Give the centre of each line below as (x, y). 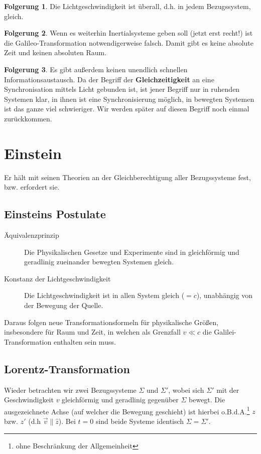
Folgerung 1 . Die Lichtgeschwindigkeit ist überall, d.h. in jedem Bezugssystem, (127, 6)
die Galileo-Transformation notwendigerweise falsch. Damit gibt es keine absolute (129, 42)
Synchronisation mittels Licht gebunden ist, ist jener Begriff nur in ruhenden (122, 89)
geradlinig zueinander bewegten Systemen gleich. (99, 262)
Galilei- (225, 332)
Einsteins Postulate (55, 214)
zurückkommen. (28, 118)
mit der (228, 390)
